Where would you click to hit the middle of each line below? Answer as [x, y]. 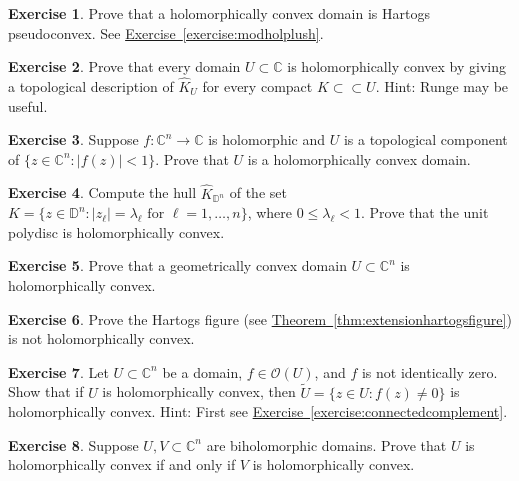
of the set [258, 192]
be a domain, [202, 371]
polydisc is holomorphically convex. [116, 231]
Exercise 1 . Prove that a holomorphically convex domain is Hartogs [219, 13]
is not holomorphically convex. [101, 338]
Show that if [46, 391]
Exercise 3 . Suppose [73, 139]
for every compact [257, 86]
